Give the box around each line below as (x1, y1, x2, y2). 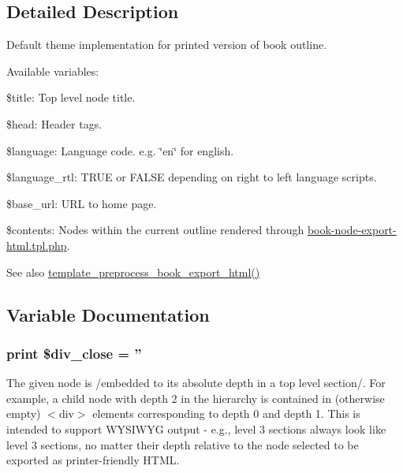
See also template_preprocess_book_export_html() (6, 263, 260, 280)
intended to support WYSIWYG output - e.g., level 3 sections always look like (6, 420, 386, 437)
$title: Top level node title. (6, 89, 136, 106)
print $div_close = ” (6, 343, 142, 363)
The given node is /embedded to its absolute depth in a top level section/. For (6, 374, 386, 391)
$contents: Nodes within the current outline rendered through (6, 222, 304, 238)
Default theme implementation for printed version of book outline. (6, 36, 327, 53)
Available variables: (6, 62, 99, 79)
